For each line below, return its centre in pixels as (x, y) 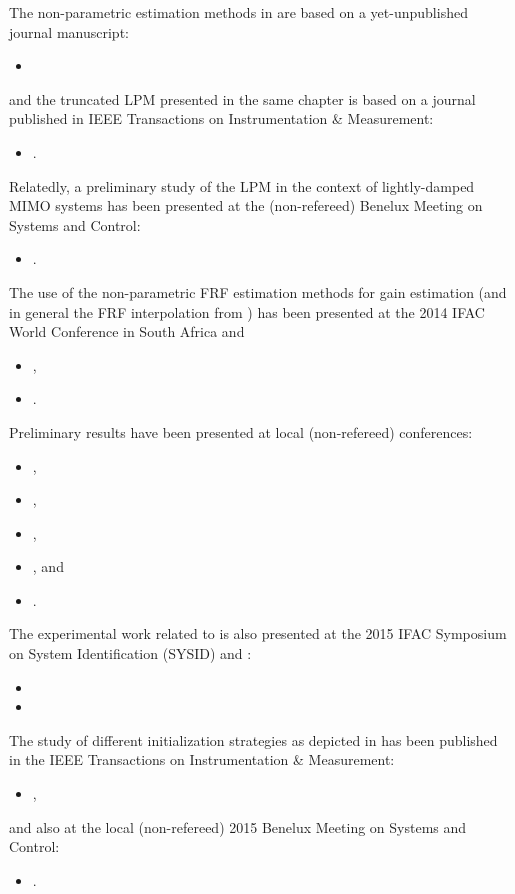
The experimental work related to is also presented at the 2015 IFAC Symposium (258, 633)
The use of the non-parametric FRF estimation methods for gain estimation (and (258, 291)
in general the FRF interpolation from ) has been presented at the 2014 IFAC (247, 311)
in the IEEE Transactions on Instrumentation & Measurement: (202, 759)
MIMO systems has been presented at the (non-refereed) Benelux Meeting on (246, 205)
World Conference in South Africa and (127, 331)
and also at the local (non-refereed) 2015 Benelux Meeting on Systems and (238, 826)
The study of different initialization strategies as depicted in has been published (253, 739)
